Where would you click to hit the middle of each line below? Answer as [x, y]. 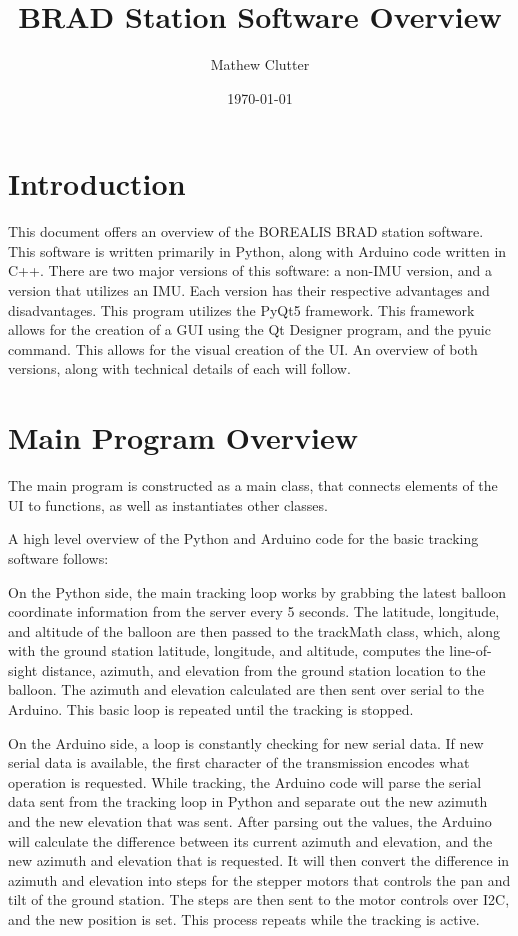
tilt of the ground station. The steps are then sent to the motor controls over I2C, [259, 899]
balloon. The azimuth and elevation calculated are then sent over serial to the [246, 689]
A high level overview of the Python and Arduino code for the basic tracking [243, 538]
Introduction [97, 183]
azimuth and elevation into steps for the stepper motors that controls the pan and [259, 879]
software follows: [58, 557]
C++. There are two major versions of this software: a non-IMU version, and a [250, 270]
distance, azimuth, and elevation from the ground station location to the [263, 669]
